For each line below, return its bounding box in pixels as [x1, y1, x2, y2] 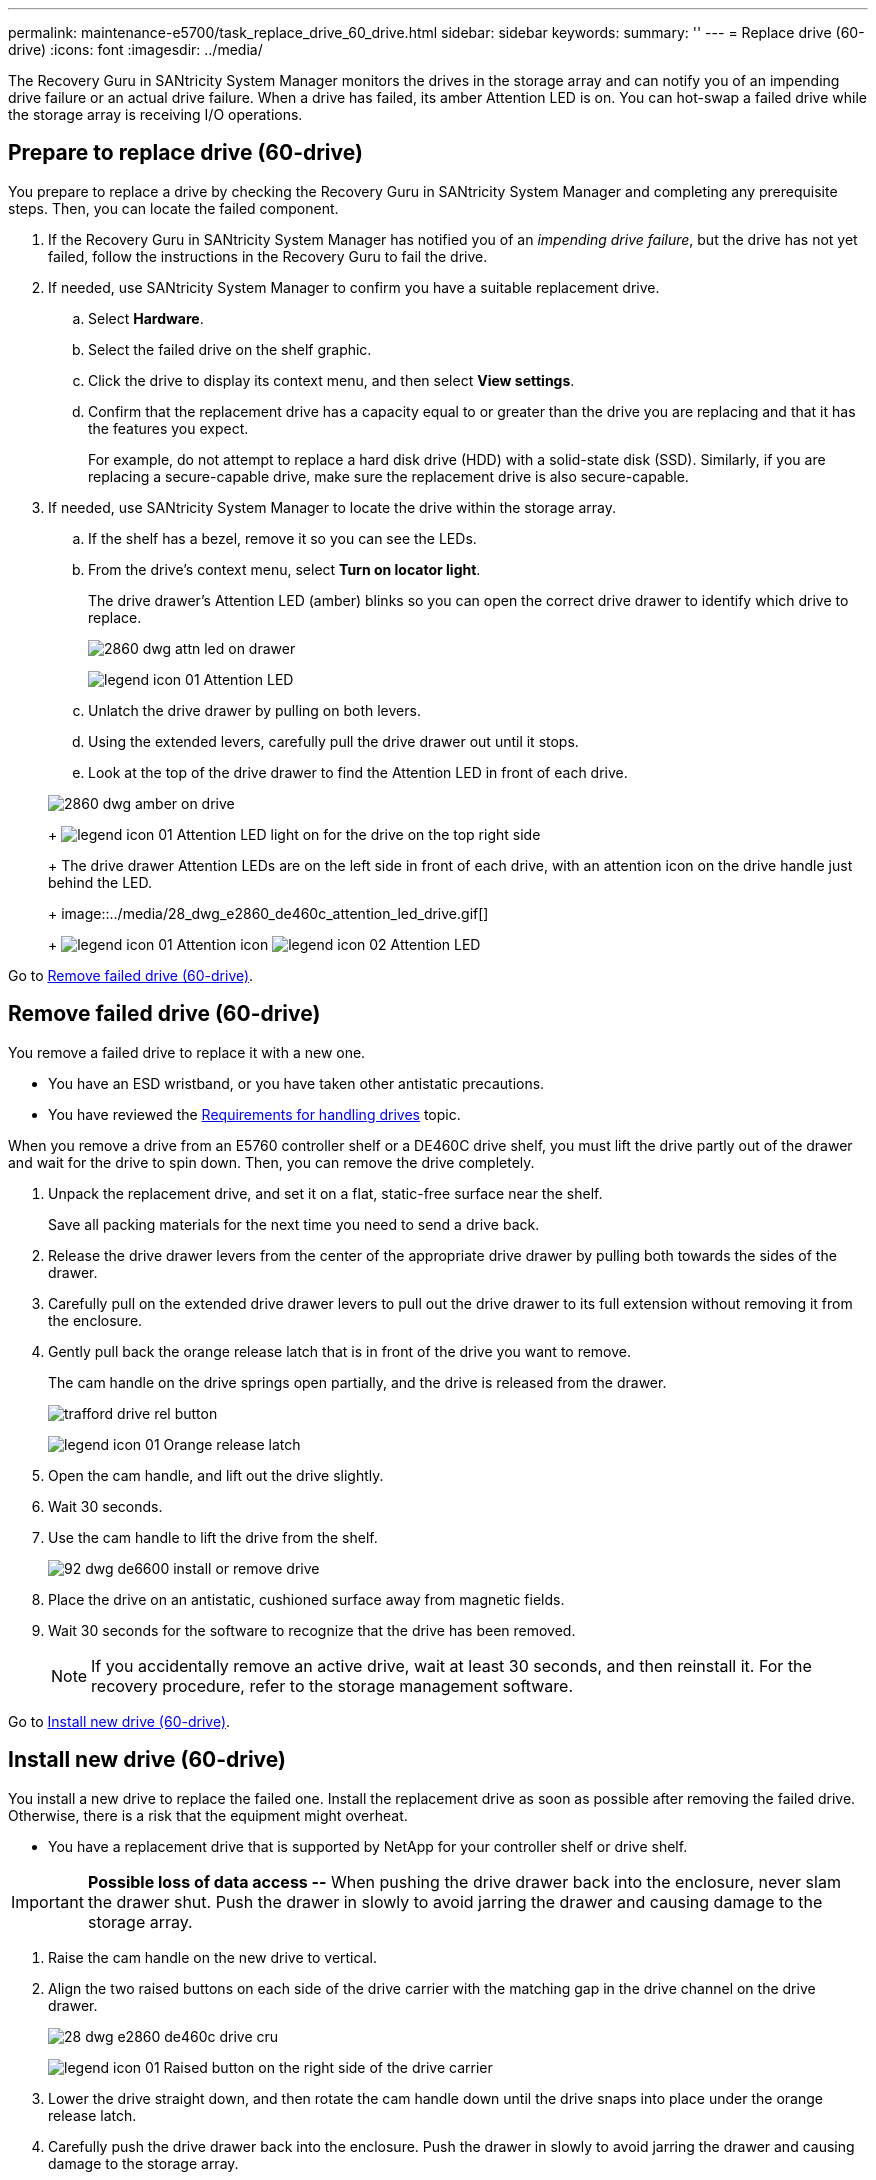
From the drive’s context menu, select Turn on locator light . [88, 560, 481, 578]
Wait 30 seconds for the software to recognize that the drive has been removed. [48, 1621, 576, 1639]
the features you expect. [88, 419, 249, 437]
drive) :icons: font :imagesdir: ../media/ [8, 41, 263, 58]
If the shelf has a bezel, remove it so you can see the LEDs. [88, 529, 477, 547]
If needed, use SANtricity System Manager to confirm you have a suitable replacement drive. [48, 278, 660, 296]
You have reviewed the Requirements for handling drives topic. [48, 1105, 461, 1123]
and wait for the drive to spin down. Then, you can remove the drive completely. [8, 1153, 535, 1171]
